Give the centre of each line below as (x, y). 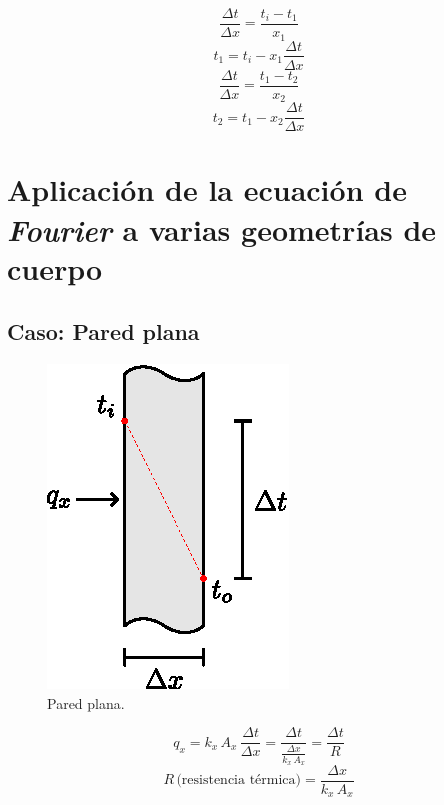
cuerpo (55, 267)
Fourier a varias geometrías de (222, 229)
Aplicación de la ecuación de (207, 189)
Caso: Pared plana (103, 331)
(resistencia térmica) (239, 780)
